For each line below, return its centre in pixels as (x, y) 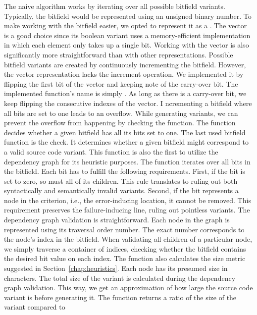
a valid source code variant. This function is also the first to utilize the (111, 151)
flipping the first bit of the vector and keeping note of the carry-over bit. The (121, 83)
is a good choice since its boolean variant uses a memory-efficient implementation (127, 35)
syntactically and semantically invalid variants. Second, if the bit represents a (121, 190)
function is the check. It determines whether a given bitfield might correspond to (126, 142)
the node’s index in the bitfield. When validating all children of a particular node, (128, 239)
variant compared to (35, 307)
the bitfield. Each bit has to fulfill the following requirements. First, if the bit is (125, 171)
